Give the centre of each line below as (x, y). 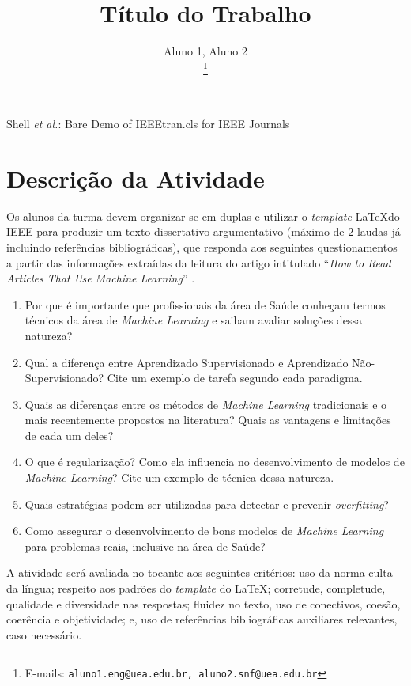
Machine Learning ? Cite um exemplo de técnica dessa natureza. (179, 478)
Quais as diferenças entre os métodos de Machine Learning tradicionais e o (206, 404)
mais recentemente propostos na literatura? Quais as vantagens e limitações (208, 420)
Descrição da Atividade (136, 178)
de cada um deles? (69, 435)
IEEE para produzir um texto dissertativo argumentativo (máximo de (175, 231)
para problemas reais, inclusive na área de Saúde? (145, 546)
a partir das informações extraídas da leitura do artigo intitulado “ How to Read (199, 262)
